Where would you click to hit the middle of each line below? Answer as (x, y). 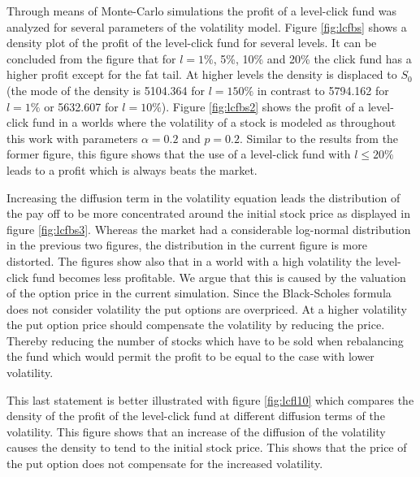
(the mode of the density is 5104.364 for (106, 90)
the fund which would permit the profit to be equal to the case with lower (191, 356)
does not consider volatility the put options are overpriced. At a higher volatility (207, 308)
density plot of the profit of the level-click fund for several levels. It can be (192, 43)
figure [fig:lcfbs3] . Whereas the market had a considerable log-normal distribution (209, 229)
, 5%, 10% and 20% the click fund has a (312, 58)
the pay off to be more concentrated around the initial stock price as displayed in (208, 213)
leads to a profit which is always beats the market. (132, 169)
